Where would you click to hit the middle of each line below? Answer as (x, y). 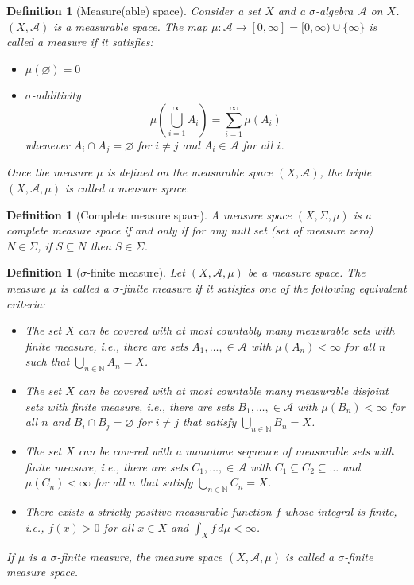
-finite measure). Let (136, 272)
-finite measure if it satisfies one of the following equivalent (263, 287)
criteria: (26, 303)
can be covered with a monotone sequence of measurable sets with (236, 451)
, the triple (346, 172)
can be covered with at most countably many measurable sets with (236, 330)
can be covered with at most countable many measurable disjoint (233, 391)
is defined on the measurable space (190, 172)
